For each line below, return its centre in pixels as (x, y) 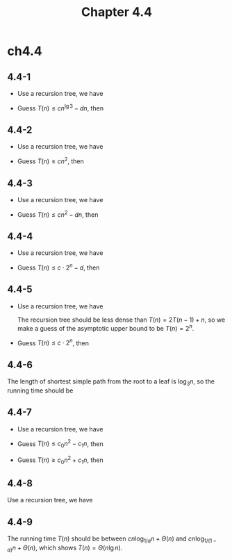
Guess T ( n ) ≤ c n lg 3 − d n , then (60, 107)
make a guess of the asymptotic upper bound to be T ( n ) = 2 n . (106, 327)
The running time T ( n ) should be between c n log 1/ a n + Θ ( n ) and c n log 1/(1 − (112, 539)
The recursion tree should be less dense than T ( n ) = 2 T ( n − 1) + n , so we (121, 320)
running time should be (40, 390)
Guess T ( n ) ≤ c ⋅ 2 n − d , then (58, 267)
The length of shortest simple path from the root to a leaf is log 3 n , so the (111, 382)
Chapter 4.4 (117, 12)
